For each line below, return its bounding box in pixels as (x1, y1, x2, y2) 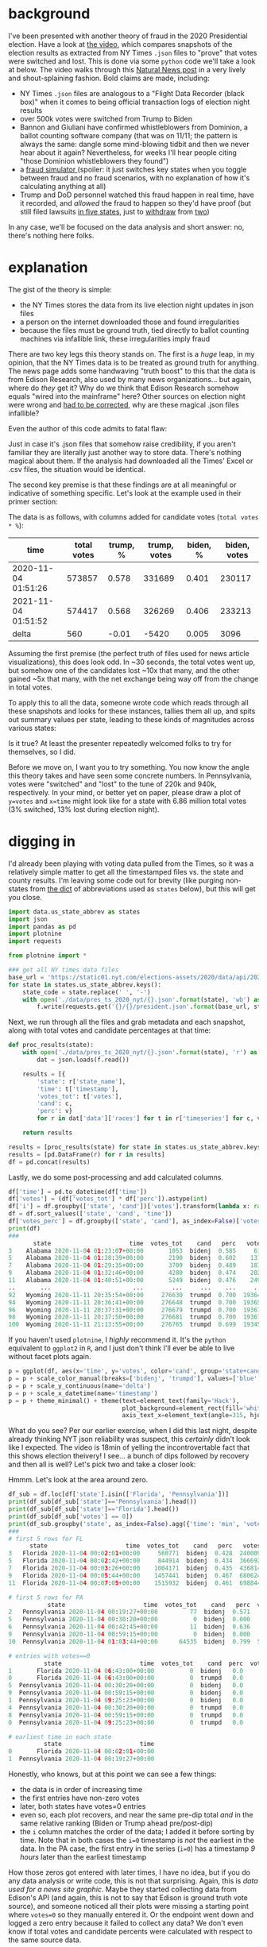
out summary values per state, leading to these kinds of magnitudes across (8, 714, 255, 724)
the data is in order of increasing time (19, 1785, 143, 1794)
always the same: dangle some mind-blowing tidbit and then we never (19, 139, 250, 149)
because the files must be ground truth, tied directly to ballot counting (19, 325, 250, 334)
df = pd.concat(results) (8, 1157, 91, 1166)
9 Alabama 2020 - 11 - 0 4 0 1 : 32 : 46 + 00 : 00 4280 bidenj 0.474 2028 (8, 1269, 265, 1277)
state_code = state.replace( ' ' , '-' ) (22, 988, 151, 996)
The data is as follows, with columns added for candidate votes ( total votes (8, 512, 259, 521)
